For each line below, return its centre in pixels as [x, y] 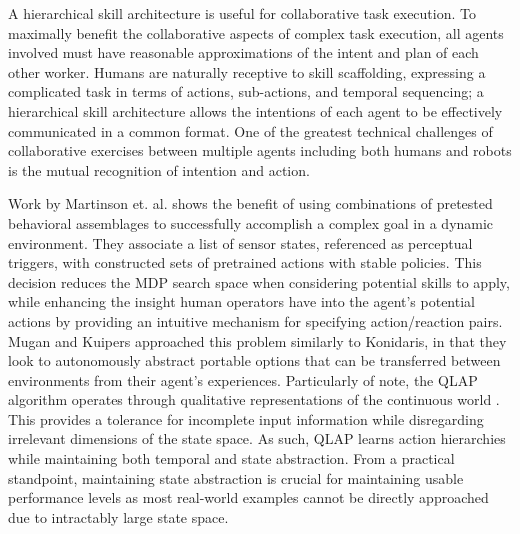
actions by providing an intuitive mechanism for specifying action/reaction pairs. [255, 320]
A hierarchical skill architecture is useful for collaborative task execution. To [242, 13]
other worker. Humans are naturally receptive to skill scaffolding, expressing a [247, 71]
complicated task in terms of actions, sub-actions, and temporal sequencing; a [246, 91]
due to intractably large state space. [118, 516]
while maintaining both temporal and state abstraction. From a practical [231, 458]
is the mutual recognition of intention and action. [159, 169]
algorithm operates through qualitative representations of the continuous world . [254, 399]
